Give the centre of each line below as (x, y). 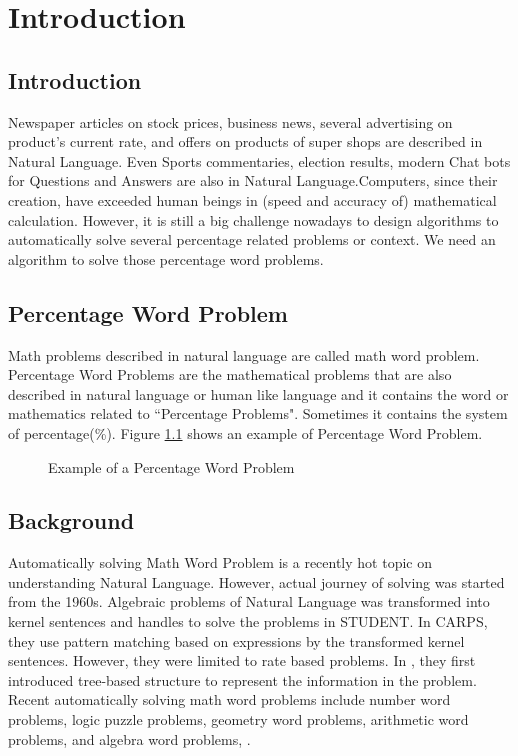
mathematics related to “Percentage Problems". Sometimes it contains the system (258, 413)
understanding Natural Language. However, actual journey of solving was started (256, 581)
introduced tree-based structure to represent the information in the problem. (242, 679)
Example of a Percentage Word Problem (171, 466)
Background (71, 520)
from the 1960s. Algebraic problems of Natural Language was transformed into (249, 601)
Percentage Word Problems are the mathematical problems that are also (230, 374)
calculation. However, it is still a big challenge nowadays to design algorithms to (253, 219)
